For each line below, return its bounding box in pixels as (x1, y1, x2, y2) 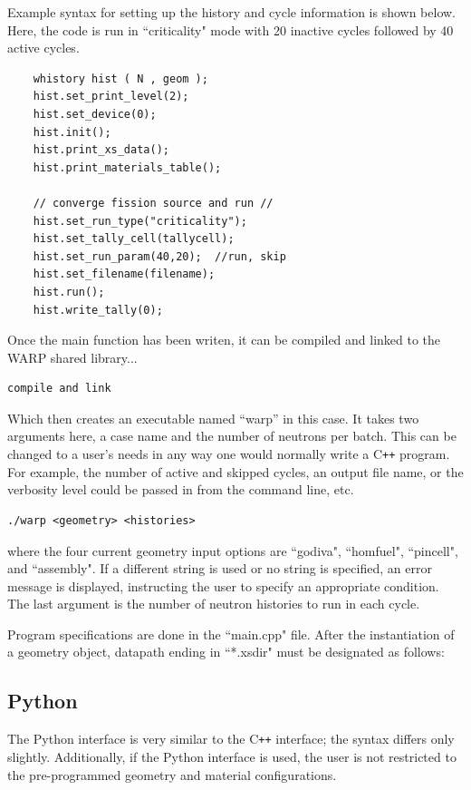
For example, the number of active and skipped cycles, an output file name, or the (7, 462, 464, 481)
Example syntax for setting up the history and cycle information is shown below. (7, 3, 456, 21)
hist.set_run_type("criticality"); (33, 214, 247, 228)
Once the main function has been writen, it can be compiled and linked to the (7, 330, 441, 349)
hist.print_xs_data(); (33, 143, 169, 157)
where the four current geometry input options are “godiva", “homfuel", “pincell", (7, 541, 458, 560)
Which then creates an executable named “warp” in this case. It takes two (7, 408, 419, 427)
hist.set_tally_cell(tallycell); (33, 232, 235, 246)
